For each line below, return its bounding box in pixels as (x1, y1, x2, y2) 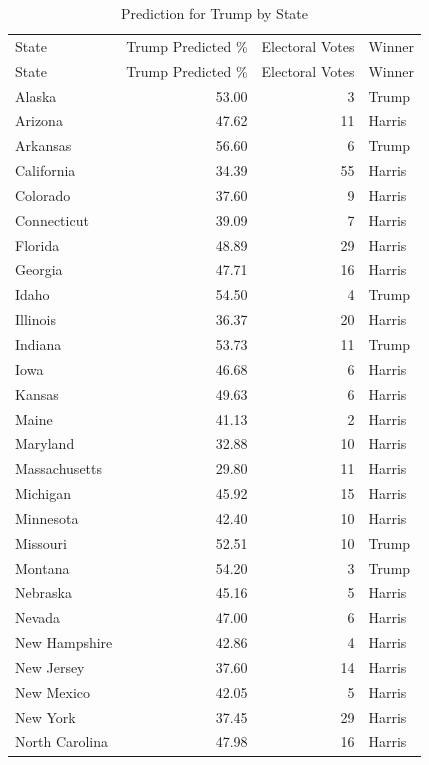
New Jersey (15, 656, 85, 677)
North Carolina (15, 731, 109, 752)
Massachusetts (15, 458, 103, 479)
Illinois (15, 309, 56, 330)
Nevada (15, 607, 61, 628)
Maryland (15, 433, 75, 454)
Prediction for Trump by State (120, 3, 308, 23)
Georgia (15, 259, 63, 280)
